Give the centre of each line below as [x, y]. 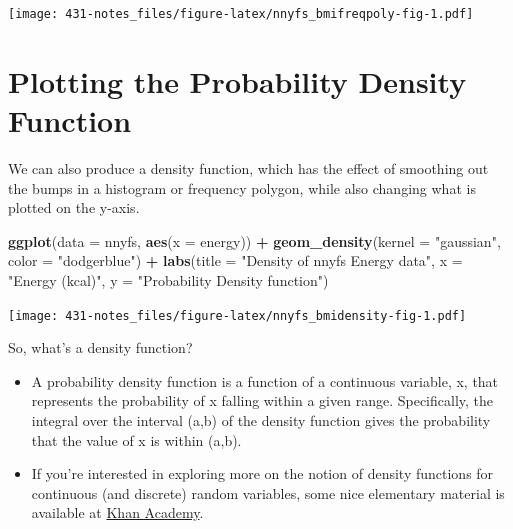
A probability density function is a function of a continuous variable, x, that [265, 380]
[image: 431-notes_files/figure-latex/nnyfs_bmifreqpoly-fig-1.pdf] [241, 14]
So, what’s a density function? [100, 347]
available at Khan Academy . [117, 512]
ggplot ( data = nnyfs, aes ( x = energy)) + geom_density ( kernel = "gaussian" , [254, 240]
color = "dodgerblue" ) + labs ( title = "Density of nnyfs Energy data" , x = [235, 260]
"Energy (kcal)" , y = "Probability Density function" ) [168, 279]
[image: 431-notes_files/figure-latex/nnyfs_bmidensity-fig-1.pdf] [237, 315]
